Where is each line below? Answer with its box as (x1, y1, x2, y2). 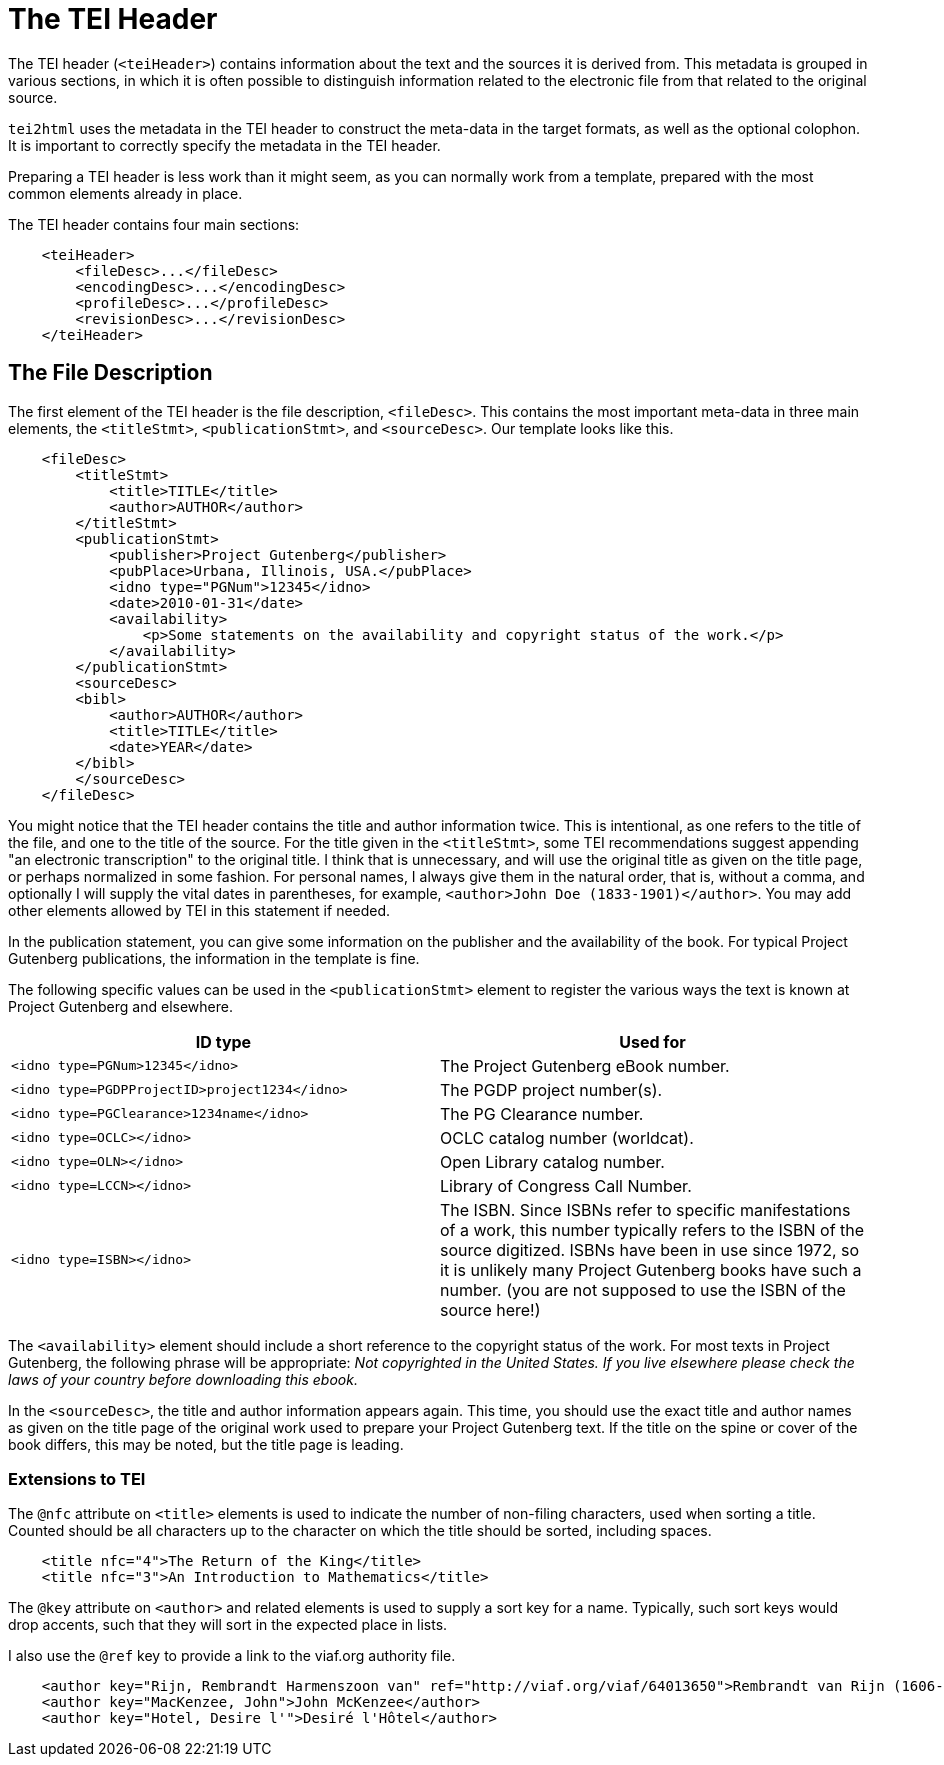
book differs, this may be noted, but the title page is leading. (8, 1435, 404, 1453)
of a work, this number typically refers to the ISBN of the (440, 1219, 865, 1240)
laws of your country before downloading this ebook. (8, 1370, 358, 1388)
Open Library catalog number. (440, 1151, 665, 1172)
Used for (619, 1031, 686, 1052)
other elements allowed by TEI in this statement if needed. (8, 901, 391, 919)
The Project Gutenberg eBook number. (440, 1055, 730, 1076)
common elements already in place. (8, 184, 243, 202)
